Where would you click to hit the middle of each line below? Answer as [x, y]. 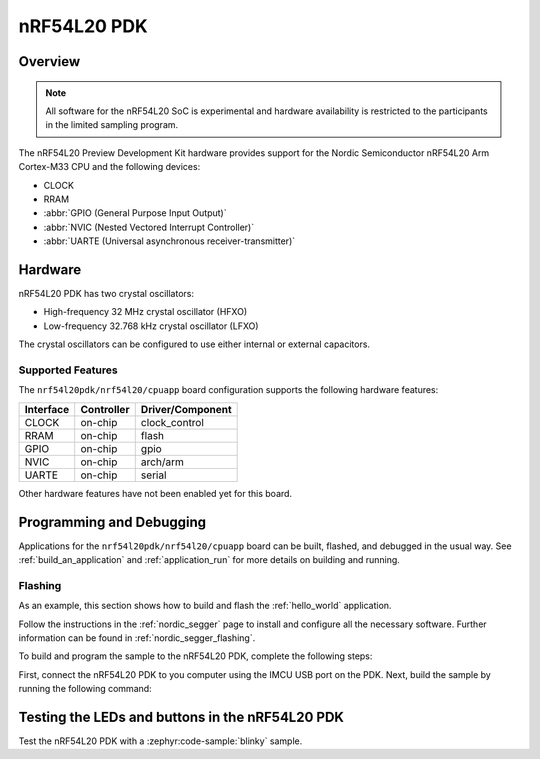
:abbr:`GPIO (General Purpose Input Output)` [135, 213]
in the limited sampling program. [112, 125]
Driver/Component [186, 409]
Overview [49, 61]
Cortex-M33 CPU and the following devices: [109, 167]
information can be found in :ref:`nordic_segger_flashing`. [137, 637]
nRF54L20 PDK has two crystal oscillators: [106, 293]
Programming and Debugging [112, 521]
